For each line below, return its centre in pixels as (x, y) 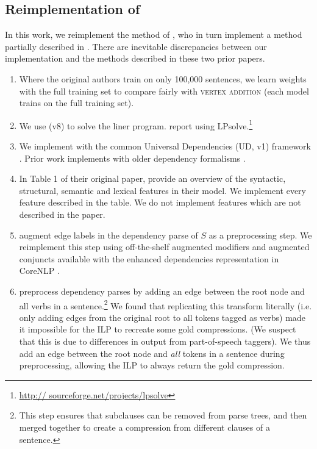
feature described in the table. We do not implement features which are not (160, 202)
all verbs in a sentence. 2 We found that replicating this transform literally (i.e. (166, 304)
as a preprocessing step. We (260, 235)
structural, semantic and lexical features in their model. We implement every (162, 190)
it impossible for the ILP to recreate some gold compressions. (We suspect (158, 329)
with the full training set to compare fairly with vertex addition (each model (164, 91)
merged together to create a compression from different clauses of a (144, 427)
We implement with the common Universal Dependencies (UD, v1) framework (165, 146)
